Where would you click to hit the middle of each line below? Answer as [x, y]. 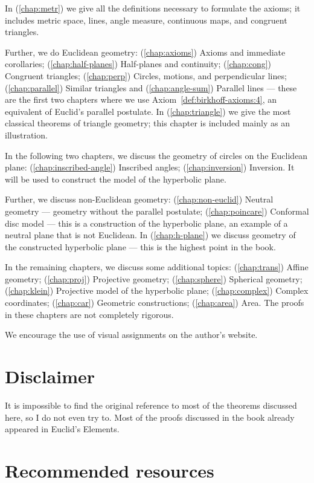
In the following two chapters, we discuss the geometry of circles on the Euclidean [156, 155]
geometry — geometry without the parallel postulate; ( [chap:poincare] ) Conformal [157, 211]
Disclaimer [50, 376]
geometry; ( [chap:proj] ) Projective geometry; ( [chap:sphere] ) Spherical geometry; [154, 278]
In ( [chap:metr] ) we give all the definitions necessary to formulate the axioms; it [153, 8]
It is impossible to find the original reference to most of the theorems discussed [151, 405]
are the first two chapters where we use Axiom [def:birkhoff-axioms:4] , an [141, 99]
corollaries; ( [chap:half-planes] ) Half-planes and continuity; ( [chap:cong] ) [138, 64]
